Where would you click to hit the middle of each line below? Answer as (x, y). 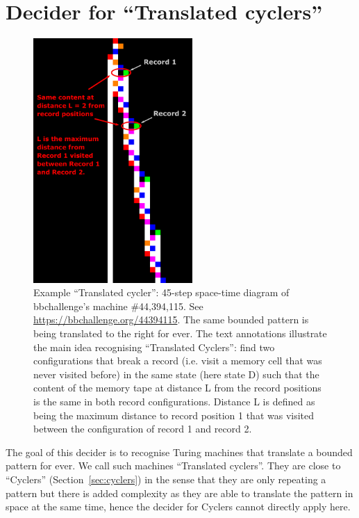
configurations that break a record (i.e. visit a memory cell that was (178, 361)
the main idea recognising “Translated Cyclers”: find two (154, 347)
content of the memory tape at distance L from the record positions (177, 388)
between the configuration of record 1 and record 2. (143, 429)
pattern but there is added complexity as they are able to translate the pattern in (179, 493)
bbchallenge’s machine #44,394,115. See (118, 306)
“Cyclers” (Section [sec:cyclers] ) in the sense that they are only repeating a (166, 479)
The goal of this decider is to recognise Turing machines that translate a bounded (179, 452)
